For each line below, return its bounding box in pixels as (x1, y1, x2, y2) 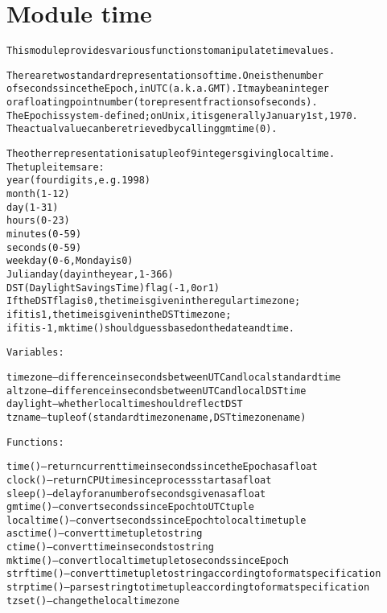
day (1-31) (6, 201, 59, 213)
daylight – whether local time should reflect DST (6, 398, 243, 410)
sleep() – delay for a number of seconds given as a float (6, 488, 266, 500)
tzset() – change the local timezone (6, 594, 179, 607)
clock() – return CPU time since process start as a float (6, 474, 272, 486)
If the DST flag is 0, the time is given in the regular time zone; (6, 295, 301, 307)
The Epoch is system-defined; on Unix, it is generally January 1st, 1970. (6, 109, 358, 121)
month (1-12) (6, 188, 70, 200)
